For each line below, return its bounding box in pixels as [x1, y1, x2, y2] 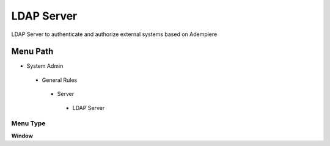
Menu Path [11, 46, 54, 57]
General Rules [42, 76, 78, 84]
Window [11, 132, 34, 139]
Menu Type [11, 119, 46, 128]
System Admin [26, 62, 64, 70]
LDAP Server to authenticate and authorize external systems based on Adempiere [11, 31, 218, 38]
